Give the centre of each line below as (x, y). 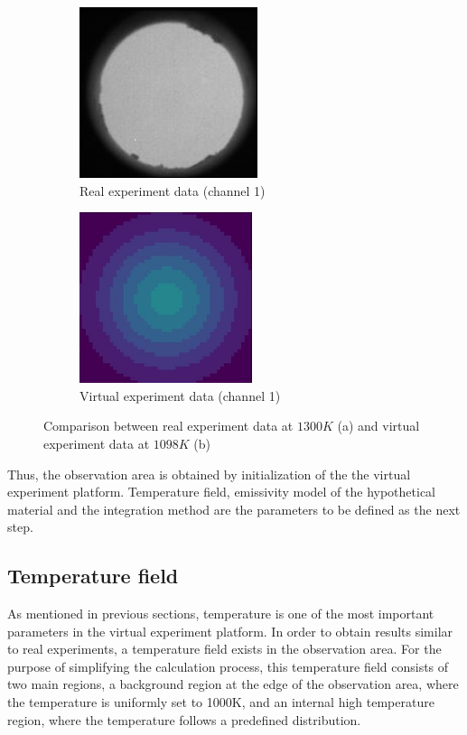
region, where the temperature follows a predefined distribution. (184, 719)
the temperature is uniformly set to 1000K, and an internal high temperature (221, 702)
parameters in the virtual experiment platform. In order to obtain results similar (230, 631)
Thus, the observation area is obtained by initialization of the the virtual (209, 474)
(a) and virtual (378, 426)
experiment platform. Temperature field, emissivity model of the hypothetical (221, 492)
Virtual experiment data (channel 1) (180, 395)
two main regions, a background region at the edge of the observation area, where (233, 684)
